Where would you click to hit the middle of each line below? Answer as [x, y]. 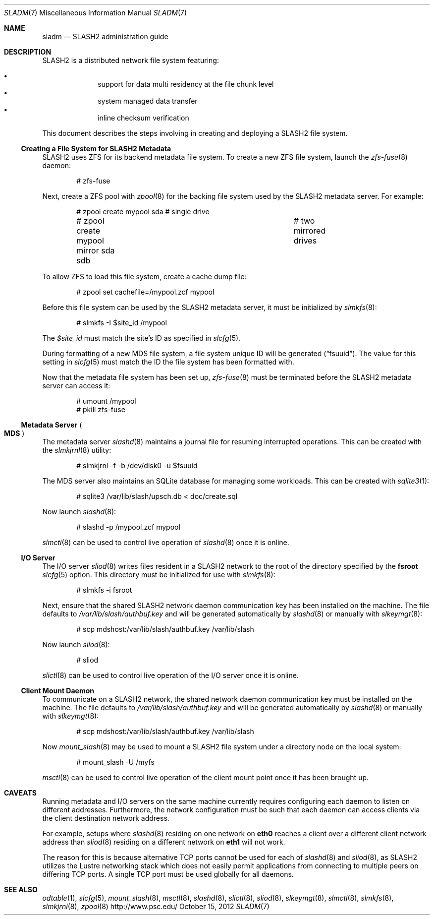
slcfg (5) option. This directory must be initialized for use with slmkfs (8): [159, 575]
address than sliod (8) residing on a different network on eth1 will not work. [164, 842]
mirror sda [96, 250]
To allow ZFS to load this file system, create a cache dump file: [144, 276]
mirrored [310, 231]
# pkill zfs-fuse [101, 409]
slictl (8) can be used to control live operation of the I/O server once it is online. [170, 675]
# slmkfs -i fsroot [104, 590]
